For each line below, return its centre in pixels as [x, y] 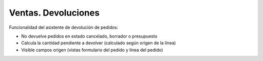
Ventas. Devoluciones [54, 13]
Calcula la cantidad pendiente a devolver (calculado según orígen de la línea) [99, 43]
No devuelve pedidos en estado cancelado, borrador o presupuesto [89, 36]
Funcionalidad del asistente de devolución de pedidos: [64, 27]
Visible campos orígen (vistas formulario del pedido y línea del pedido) [92, 50]
